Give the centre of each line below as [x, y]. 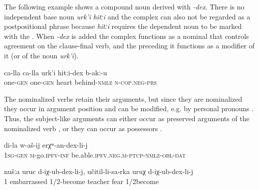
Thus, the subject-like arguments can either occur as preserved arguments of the [127, 118]
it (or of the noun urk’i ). [41, 55]
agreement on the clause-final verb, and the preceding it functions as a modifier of [129, 46]
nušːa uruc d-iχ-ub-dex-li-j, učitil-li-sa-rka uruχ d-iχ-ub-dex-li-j [99, 171]
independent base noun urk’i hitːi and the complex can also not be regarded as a [127, 16]
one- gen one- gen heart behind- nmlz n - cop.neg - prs [81, 82]
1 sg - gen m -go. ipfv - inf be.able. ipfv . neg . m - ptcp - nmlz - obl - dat [95, 154]
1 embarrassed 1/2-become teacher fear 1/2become [82, 181]
